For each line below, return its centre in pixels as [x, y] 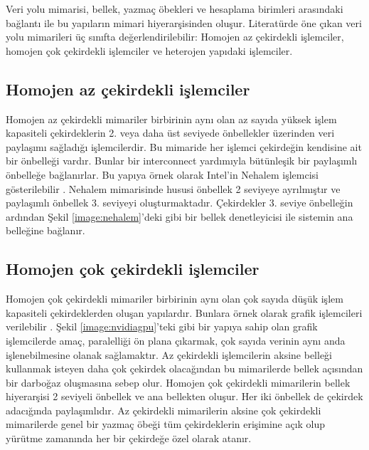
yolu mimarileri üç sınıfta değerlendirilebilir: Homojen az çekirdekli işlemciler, [175, 37]
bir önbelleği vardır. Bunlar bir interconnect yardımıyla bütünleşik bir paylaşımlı [182, 161]
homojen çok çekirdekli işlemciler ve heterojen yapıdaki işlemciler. [149, 50]
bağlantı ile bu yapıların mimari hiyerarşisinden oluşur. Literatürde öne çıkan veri [184, 22]
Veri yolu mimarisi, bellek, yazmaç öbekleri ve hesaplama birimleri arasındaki [175, 9]
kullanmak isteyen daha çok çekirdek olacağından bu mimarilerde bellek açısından [184, 368]
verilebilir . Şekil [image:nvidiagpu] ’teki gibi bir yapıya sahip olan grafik [162, 326]
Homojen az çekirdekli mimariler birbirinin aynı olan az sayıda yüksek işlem [171, 119]
